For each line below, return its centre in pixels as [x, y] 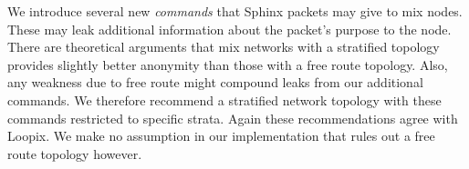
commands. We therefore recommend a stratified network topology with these [224, 99]
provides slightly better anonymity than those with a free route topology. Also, [228, 64]
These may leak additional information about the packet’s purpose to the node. [229, 29]
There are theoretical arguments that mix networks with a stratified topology [224, 47]
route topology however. [75, 153]
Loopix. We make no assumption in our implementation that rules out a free [221, 136]
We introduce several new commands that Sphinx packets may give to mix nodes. [235, 11]
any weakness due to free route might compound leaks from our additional [215, 82]
